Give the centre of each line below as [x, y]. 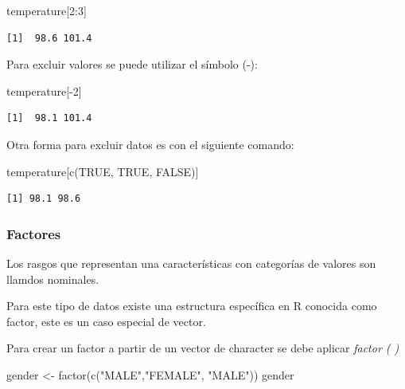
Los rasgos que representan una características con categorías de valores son [191, 263]
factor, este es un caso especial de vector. [106, 321]
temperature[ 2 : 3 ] [47, 10]
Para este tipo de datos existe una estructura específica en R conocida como [192, 306]
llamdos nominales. [53, 279]
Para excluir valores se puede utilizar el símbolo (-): [132, 64]
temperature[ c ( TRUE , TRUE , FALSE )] [103, 171]
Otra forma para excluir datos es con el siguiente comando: [150, 144]
